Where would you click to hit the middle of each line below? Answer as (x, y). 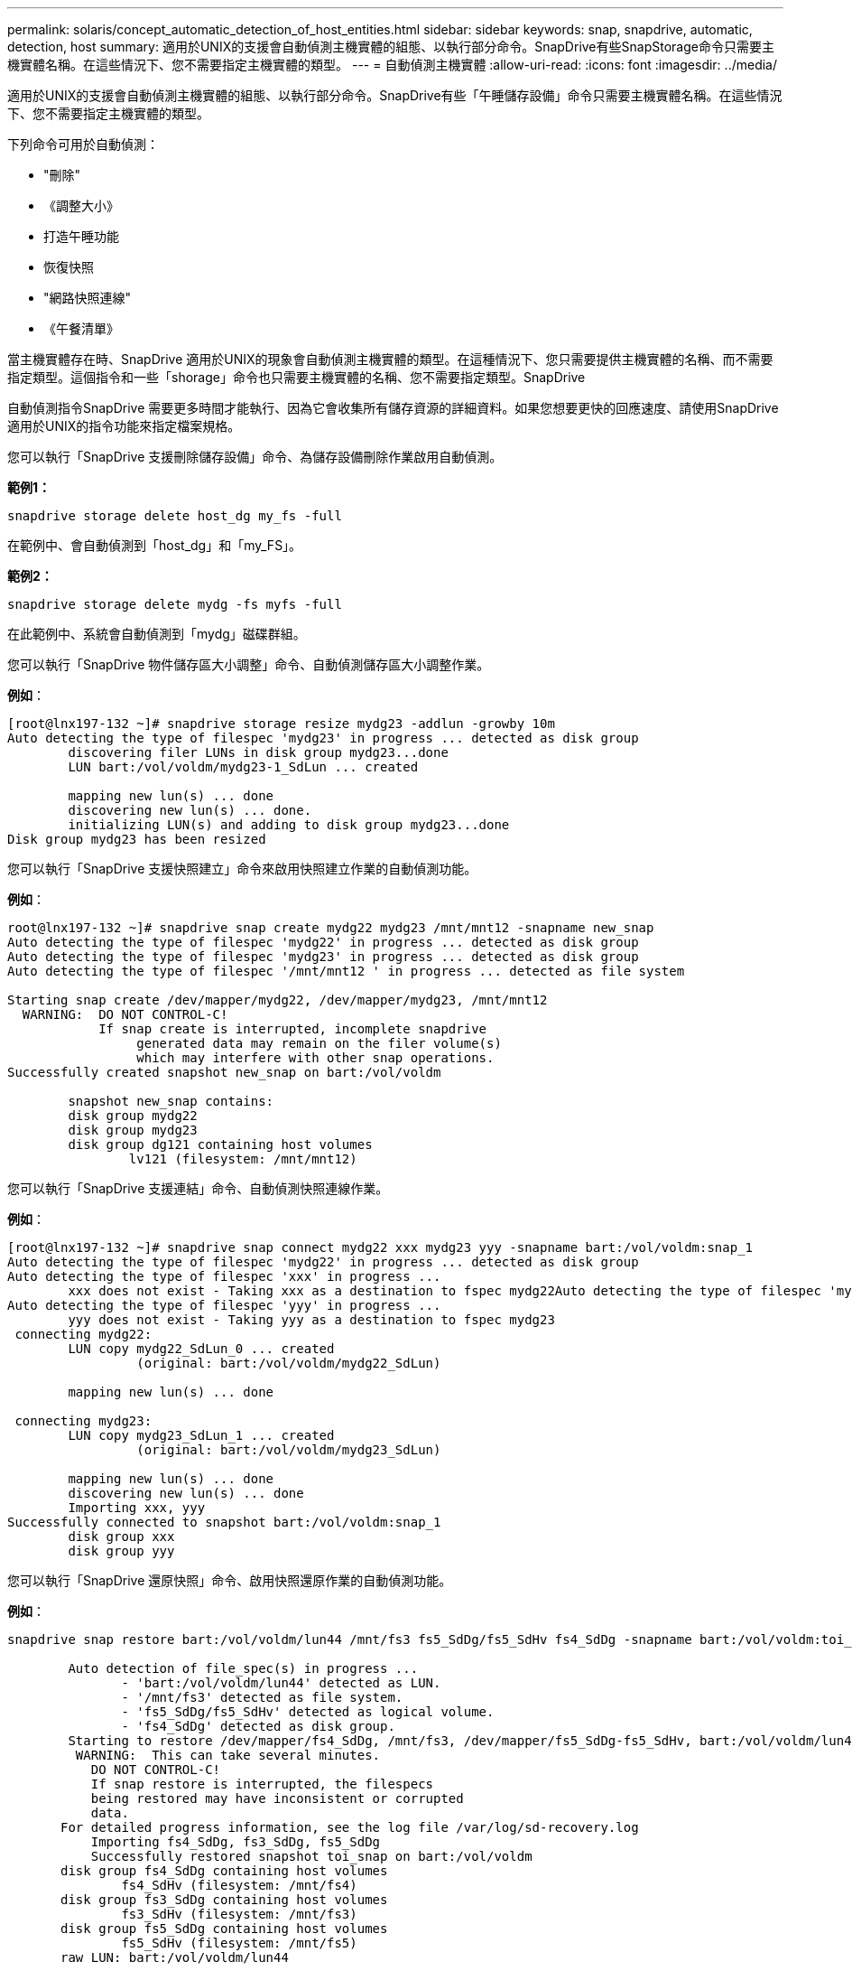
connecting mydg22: (83, 1334)
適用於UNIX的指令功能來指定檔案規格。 (124, 426)
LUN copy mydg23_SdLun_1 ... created (201, 1435)
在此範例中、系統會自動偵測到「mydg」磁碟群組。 (157, 634)
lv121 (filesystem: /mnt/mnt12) (243, 1159)
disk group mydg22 (133, 1116)
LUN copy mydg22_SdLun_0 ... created (201, 1349)
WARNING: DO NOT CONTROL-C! (125, 1014)
